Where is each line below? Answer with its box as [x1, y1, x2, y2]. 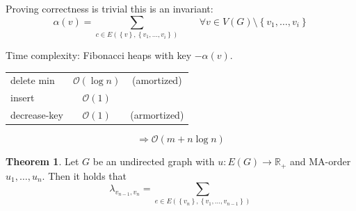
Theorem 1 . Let [6, 154, 79, 169]
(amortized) [131, 73, 182, 87]
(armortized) [130, 107, 184, 121]
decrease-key [10, 107, 63, 121]
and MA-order [289, 154, 351, 169]
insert [10, 90, 35, 105]
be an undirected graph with [92, 154, 215, 169]
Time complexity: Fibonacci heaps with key [6, 47, 192, 62]
